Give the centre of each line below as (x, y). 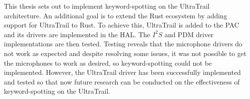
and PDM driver (189, 34)
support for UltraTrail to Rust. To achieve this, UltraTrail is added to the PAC (122, 25)
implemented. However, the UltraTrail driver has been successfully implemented (122, 72)
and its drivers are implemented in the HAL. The (77, 34)
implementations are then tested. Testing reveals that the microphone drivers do (123, 44)
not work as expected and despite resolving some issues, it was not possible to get (125, 53)
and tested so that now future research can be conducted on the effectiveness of (122, 81)
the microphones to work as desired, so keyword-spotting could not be (108, 63)
